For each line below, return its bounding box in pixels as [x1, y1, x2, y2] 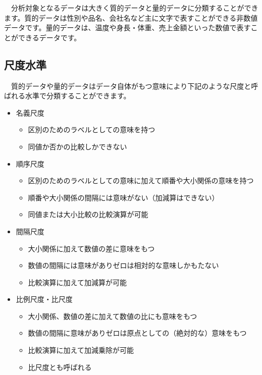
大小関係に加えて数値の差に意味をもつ [28, 243, 155, 253]
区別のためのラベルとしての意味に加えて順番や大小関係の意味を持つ [28, 175, 254, 186]
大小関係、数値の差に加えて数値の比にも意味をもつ [28, 310, 197, 321]
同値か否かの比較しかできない [28, 141, 127, 151]
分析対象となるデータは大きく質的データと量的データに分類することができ [11, 3, 258, 13]
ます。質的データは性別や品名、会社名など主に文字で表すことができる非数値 [4, 12, 258, 23]
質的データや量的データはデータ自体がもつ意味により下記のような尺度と [11, 80, 251, 91]
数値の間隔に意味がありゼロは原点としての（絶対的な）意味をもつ [28, 328, 247, 338]
